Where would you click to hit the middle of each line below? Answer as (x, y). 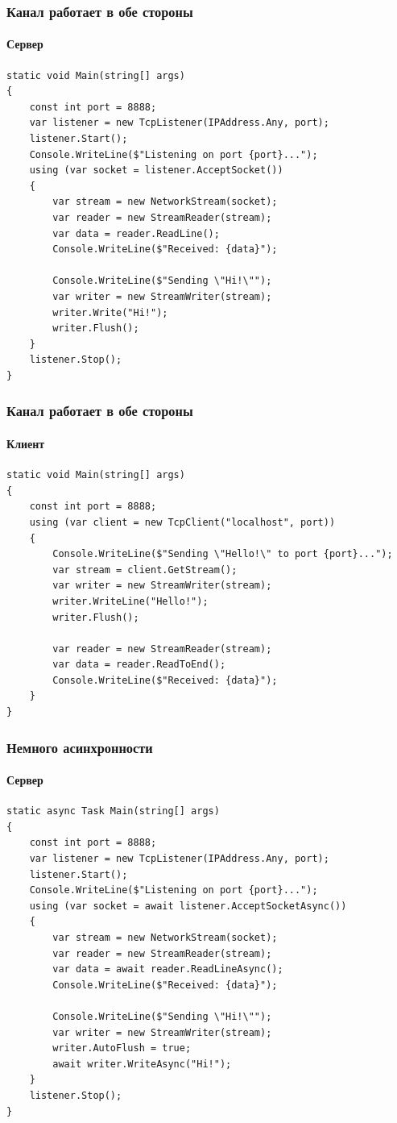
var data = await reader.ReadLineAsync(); (168, 969)
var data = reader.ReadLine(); (136, 233)
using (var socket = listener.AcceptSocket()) (156, 171)
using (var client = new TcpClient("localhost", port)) (182, 522)
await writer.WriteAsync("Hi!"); (142, 1064)
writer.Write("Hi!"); (110, 312)
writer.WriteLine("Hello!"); (130, 601)
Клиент (26, 443)
